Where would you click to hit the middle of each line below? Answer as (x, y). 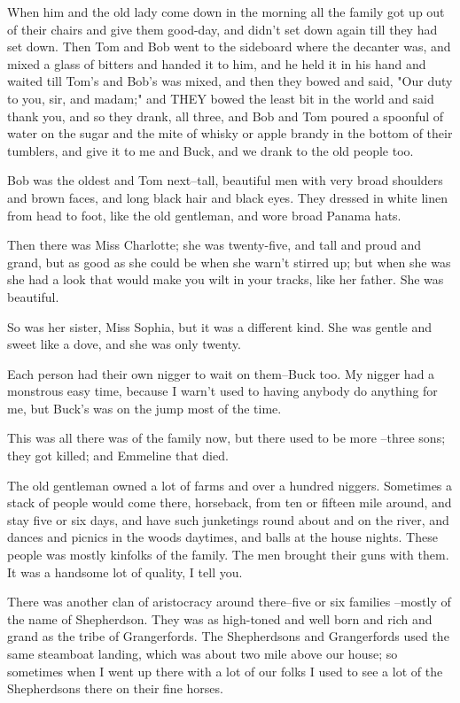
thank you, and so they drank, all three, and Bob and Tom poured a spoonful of (226, 116)
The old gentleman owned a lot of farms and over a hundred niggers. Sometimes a (230, 485)
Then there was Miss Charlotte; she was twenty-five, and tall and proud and (214, 245)
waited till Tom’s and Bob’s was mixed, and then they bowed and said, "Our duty (230, 81)
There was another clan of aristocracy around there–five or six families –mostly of (229, 602)
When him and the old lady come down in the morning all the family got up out (226, 12)
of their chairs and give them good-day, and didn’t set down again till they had (222, 29)
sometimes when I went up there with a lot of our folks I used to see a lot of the (225, 671)
